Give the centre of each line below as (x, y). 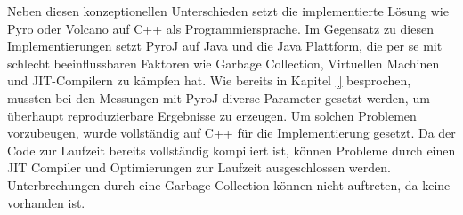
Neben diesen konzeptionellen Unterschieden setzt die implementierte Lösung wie (228, 11)
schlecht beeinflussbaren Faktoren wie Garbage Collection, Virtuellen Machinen (223, 63)
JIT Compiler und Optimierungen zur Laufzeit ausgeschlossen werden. (199, 167)
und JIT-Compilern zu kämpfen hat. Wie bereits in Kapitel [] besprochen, (209, 80)
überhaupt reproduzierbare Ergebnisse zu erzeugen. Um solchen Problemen (212, 115)
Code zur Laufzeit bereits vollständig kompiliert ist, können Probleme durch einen (231, 150)
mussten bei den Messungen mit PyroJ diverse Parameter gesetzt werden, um (219, 97)
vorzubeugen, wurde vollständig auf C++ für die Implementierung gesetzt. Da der (231, 133)
